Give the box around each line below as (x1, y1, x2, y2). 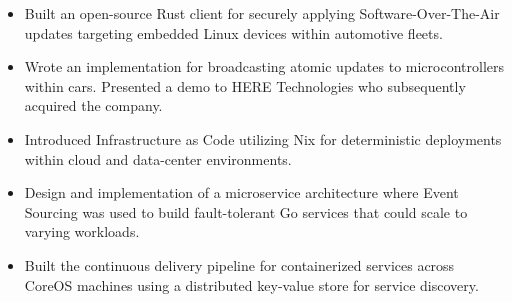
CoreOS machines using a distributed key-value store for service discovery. (24, 274, 479, 295)
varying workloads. (24, 221, 140, 242)
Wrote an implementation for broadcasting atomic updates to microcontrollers (24, 56, 505, 77)
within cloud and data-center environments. (24, 148, 292, 169)
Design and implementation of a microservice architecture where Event (24, 182, 459, 203)
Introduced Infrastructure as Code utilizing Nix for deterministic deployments (24, 128, 502, 149)
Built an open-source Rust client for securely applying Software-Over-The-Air (24, 3, 500, 23)
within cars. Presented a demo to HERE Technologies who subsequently (24, 75, 466, 96)
